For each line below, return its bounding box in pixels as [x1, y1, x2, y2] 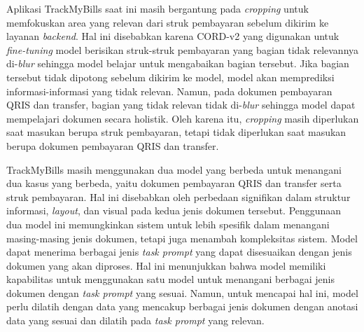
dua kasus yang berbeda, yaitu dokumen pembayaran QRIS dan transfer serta [6, 176, 342, 191]
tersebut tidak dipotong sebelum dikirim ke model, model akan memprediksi [6, 69, 335, 84]
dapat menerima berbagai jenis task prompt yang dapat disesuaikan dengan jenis [6, 244, 352, 259]
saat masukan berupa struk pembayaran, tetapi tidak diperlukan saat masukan [6, 125, 346, 139]
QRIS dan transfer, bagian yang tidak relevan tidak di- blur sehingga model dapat [6, 97, 356, 112]
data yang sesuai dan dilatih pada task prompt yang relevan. [6, 313, 265, 328]
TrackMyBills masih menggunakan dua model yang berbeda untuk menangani [6, 162, 342, 177]
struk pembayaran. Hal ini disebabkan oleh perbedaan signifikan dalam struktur [6, 189, 351, 204]
